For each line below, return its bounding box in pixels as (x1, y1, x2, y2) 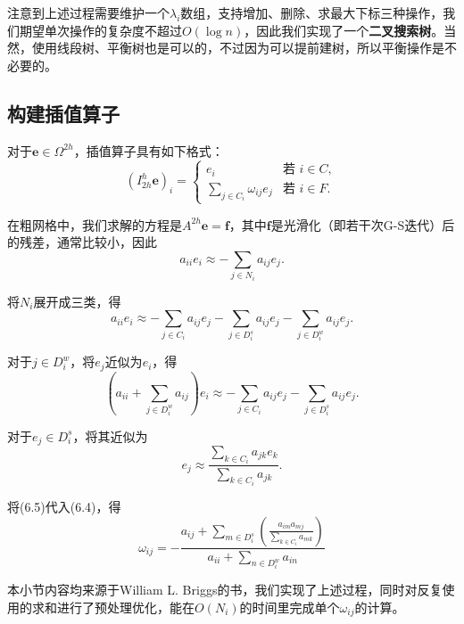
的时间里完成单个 (239, 597, 340, 616)
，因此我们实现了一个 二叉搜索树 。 (244, 21, 444, 39)
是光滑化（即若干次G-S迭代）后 (270, 215, 455, 234)
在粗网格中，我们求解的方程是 (7, 215, 182, 234)
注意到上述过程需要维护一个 (7, 4, 170, 21)
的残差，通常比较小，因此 (7, 233, 157, 251)
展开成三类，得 (33, 291, 121, 310)
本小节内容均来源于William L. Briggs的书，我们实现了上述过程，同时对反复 (7, 580, 443, 599)
